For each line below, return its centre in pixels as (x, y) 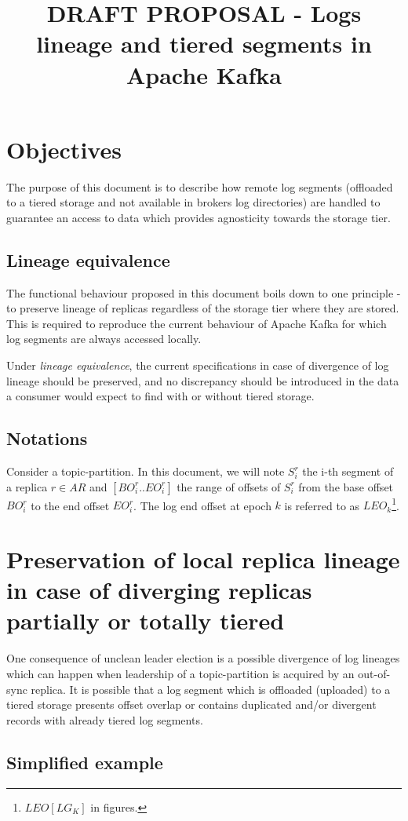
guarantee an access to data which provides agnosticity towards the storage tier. (199, 217)
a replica (27, 486)
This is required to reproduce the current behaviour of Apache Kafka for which (197, 323)
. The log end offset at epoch (202, 505)
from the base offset (346, 486)
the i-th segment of (348, 471)
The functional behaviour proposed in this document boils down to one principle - (204, 292)
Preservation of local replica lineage (203, 559)
